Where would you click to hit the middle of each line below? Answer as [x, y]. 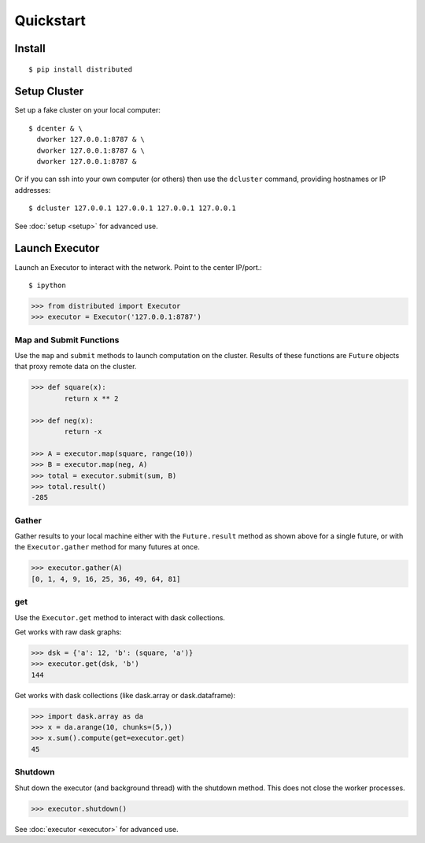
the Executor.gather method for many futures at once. [107, 547]
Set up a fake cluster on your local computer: [88, 110]
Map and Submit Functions [67, 340]
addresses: [33, 190]
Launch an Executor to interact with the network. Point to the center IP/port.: [139, 267]
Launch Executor [57, 248]
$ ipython [47, 285]
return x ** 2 [91, 398]
